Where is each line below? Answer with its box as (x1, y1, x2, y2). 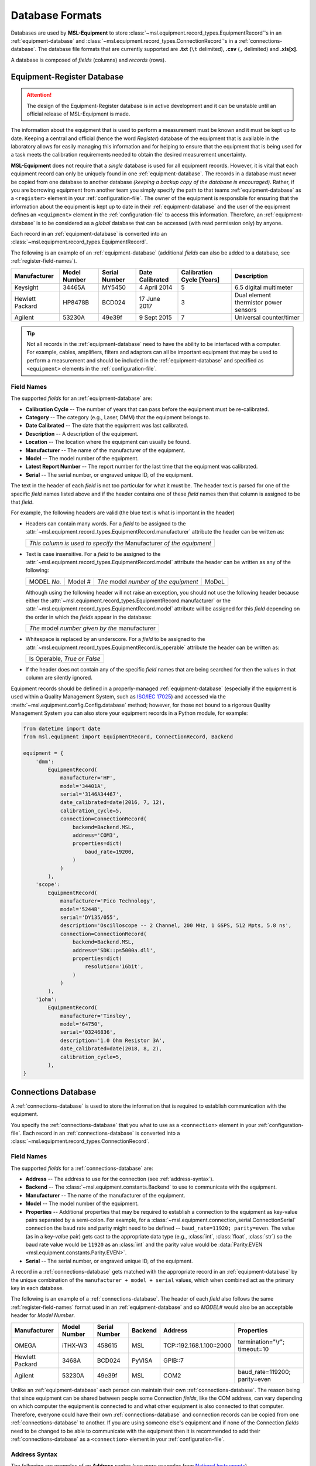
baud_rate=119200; (238, 1367, 291, 1376)
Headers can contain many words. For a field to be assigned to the (25, 520, 186, 527)
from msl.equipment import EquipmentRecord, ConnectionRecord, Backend (23, 734, 233, 740)
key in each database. (11, 1285, 64, 1292)
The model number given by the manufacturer (29, 625, 156, 633)
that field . (11, 498, 34, 505)
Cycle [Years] (181, 276, 220, 284)
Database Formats (11, 9, 102, 22)
